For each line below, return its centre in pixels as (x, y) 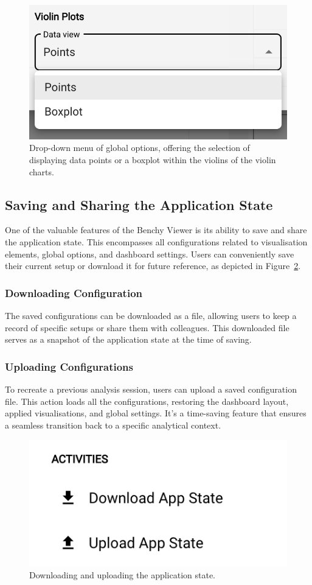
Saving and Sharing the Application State (139, 204)
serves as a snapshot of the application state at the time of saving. (128, 339)
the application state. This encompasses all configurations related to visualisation (156, 242)
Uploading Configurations (69, 366)
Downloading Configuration (74, 292)
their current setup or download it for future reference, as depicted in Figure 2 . (153, 266)
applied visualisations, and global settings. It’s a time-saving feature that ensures (156, 413)
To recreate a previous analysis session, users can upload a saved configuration (151, 389)
